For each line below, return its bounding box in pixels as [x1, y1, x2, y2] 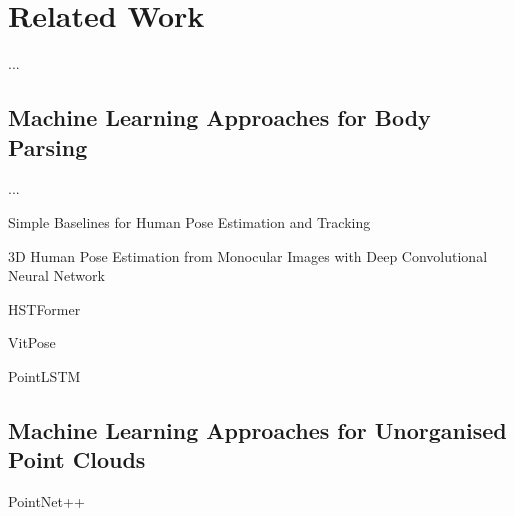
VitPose [8, 332, 56, 353]
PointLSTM [8, 365, 81, 386]
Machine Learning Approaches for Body [8, 102, 431, 133]
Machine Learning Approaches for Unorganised [8, 414, 507, 445]
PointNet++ [8, 491, 85, 512]
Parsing [8, 131, 88, 162]
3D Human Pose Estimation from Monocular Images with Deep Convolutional [8, 245, 488, 266]
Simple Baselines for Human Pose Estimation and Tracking [8, 211, 371, 232]
